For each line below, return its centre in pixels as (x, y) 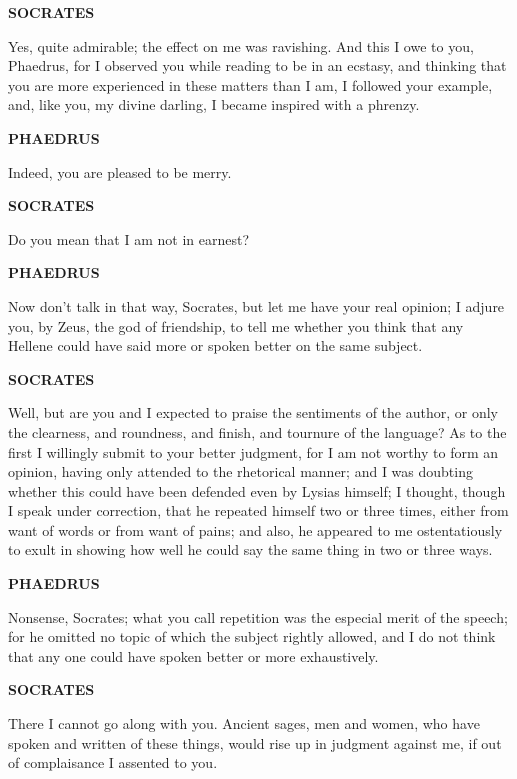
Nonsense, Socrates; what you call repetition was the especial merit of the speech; (258, 616)
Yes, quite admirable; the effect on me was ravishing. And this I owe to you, (241, 45)
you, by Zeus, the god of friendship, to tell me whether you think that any (236, 325)
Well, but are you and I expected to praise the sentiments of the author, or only (253, 412)
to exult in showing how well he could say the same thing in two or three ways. (250, 549)
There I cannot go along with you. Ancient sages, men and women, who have (244, 723)
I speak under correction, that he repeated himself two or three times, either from (258, 510)
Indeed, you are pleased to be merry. (120, 171)
